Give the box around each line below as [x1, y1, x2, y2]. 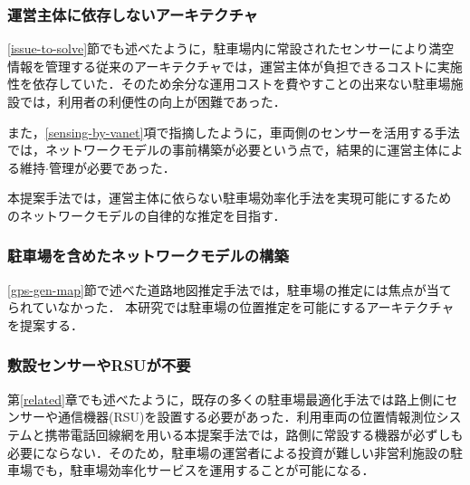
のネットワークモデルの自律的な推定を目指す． [7, 205, 286, 224]
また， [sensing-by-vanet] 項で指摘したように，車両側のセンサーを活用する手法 [7, 122, 460, 141]
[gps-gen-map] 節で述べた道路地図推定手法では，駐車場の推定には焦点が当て [7, 280, 452, 299]
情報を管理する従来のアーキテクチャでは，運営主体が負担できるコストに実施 [7, 56, 463, 75]
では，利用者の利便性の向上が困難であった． [19, 92, 286, 110]
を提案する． [7, 315, 83, 334]
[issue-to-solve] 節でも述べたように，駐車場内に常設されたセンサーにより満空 [7, 39, 455, 58]
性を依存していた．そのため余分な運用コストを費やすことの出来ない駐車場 [7, 74, 451, 93]
